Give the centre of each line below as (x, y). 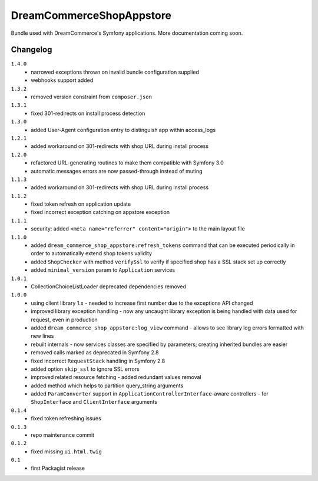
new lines (42, 336)
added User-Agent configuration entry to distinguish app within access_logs (123, 130)
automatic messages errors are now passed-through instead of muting (117, 171)
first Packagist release (58, 468)
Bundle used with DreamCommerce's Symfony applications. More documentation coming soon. (127, 33)
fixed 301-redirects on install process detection (88, 113)
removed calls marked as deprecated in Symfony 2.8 (95, 352)
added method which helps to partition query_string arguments (107, 386)
